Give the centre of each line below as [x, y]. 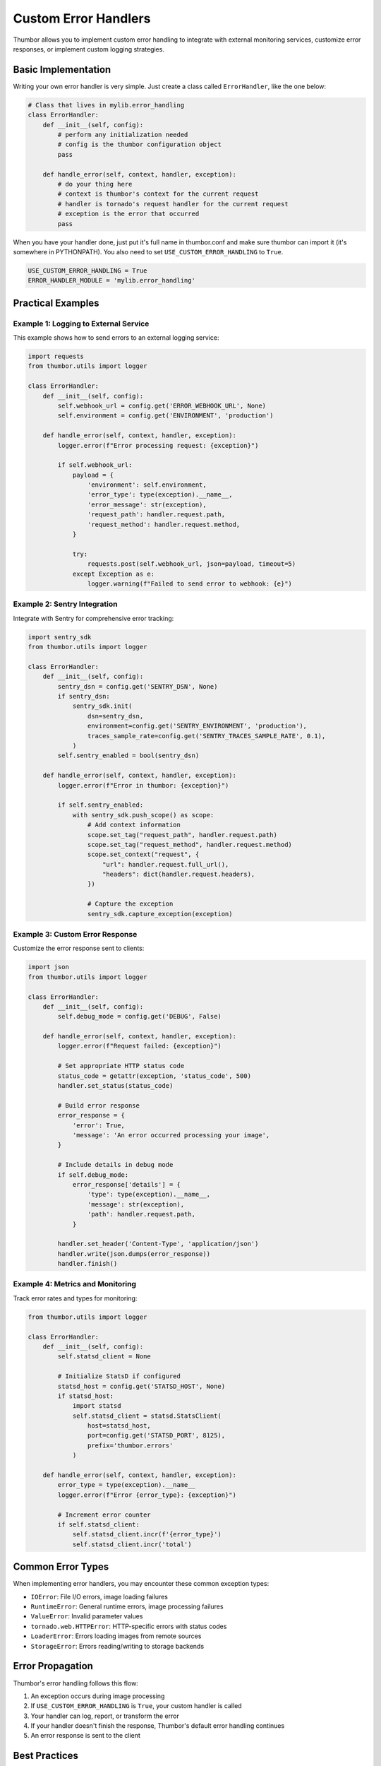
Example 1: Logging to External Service [81, 324]
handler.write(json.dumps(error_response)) [134, 1254]
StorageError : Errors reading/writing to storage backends [117, 1646]
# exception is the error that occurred [128, 214]
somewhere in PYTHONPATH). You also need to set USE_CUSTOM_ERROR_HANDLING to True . [148, 251]
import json [49, 967]
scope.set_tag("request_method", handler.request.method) [190, 845]
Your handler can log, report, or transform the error [105, 1716]
